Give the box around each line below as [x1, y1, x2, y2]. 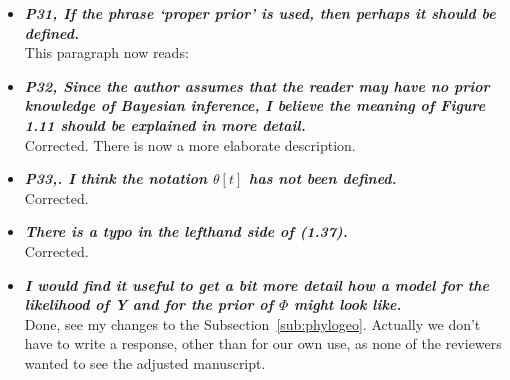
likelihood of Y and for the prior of [24, 294, 274, 315]
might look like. [294, 294, 402, 315]
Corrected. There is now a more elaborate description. [24, 134, 356, 155]
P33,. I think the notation [24, 168, 208, 189]
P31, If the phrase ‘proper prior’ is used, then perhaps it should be [24, 3, 496, 23]
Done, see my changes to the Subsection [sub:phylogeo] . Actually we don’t [24, 313, 481, 334]
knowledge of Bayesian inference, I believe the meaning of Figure [24, 95, 486, 116]
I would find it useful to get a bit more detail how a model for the [24, 274, 489, 295]
